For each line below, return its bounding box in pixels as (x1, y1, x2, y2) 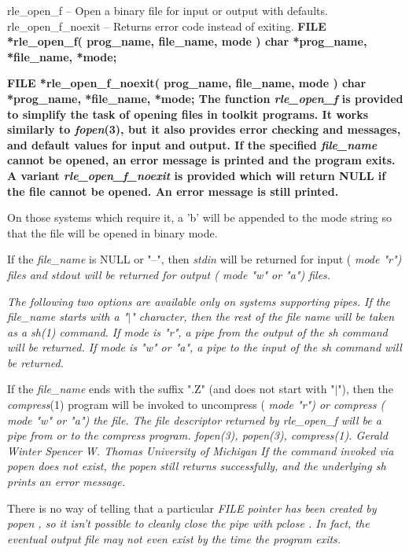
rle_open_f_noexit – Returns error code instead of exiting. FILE (7, 17, 326, 34)
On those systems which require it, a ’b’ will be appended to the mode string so (7, 209, 392, 226)
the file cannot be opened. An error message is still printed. (7, 182, 339, 199)
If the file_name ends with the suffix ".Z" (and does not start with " (7, 381, 335, 397)
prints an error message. (7, 473, 125, 490)
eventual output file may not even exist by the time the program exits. (7, 530, 341, 546)
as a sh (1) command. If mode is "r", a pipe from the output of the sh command (7, 323, 388, 340)
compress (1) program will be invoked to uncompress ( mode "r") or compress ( (7, 396, 385, 413)
